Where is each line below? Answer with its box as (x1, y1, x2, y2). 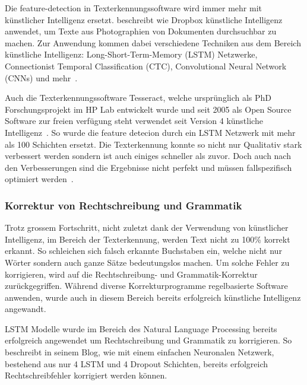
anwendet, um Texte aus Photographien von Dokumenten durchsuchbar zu (5, 25, 277, 37)
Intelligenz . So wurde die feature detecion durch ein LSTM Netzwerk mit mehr (5, 126, 296, 138)
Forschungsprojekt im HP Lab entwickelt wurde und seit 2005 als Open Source (5, 103, 292, 115)
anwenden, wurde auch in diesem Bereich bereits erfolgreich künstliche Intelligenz (5, 291, 301, 303)
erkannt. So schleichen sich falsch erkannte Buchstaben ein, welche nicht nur (5, 244, 282, 257)
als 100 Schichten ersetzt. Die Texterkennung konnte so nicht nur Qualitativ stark (5, 138, 302, 150)
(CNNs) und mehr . (5, 71, 78, 84)
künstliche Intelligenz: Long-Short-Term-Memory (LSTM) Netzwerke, (5, 48, 258, 61)
